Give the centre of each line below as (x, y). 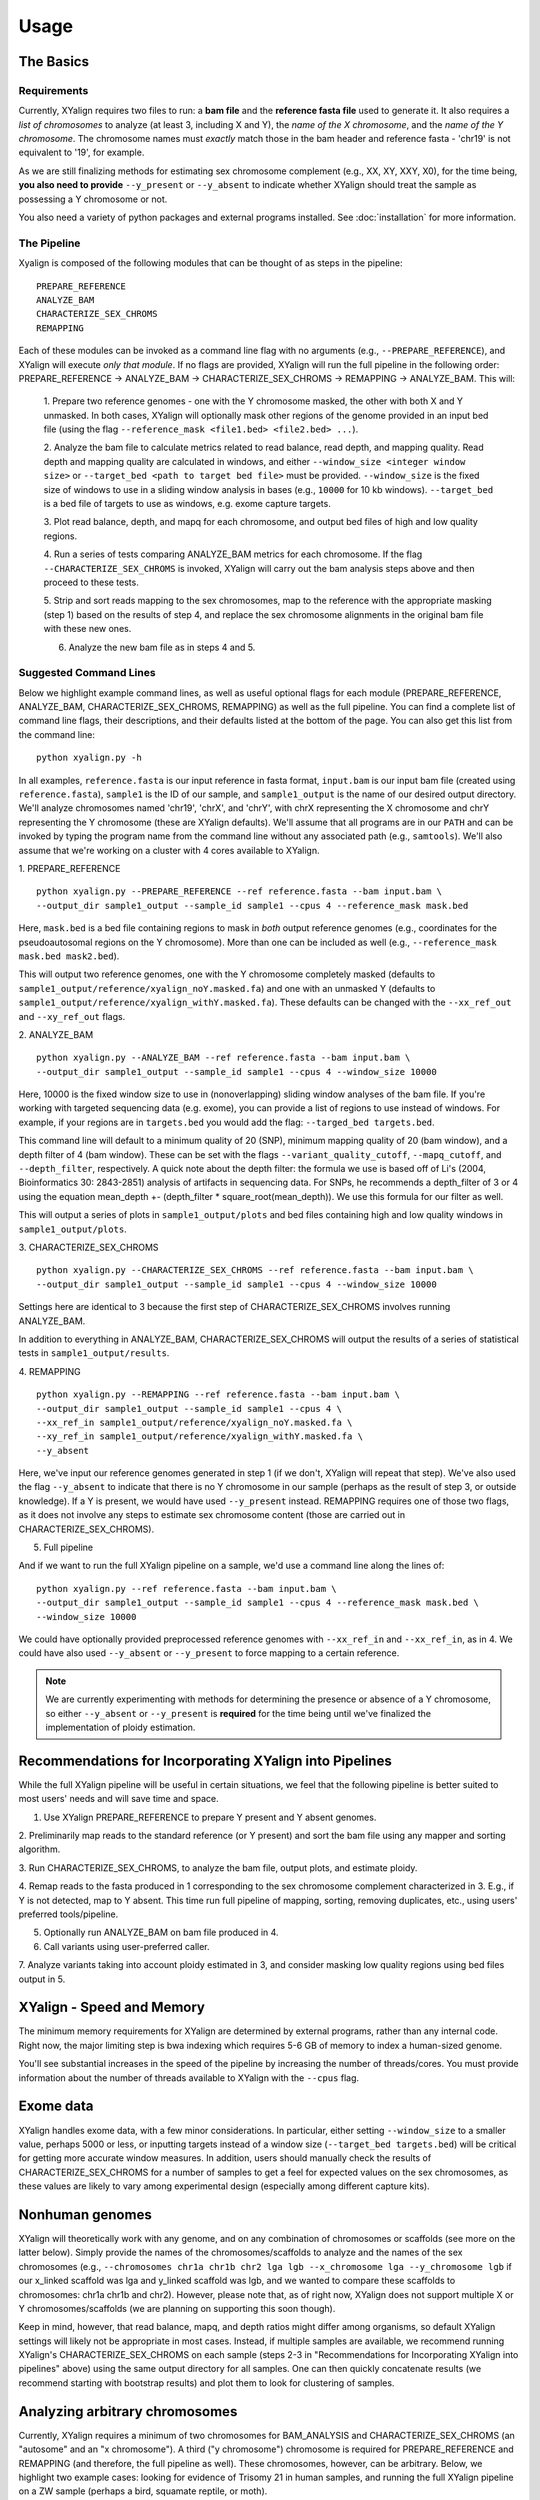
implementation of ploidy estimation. (120, 1727)
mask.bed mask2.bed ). (69, 956)
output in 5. (42, 1979)
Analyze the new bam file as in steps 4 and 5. (162, 647)
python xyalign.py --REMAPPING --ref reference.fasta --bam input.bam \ (218, 1394)
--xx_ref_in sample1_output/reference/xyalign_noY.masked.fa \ (194, 1422)
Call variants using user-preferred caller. (126, 1946)
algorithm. (39, 1849)
